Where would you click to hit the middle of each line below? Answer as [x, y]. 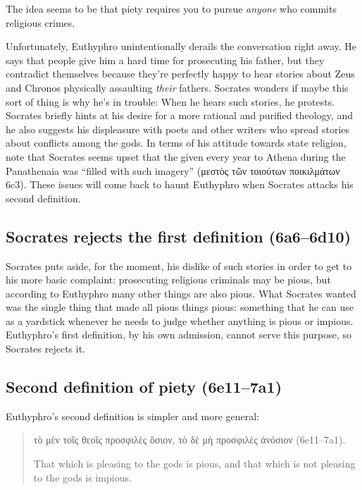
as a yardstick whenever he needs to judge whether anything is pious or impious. [180, 320]
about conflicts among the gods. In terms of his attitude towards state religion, [176, 143]
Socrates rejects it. [45, 349]
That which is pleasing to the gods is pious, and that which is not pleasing [194, 464]
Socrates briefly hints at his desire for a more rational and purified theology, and [179, 115]
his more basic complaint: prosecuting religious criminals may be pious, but [168, 280]
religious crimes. [40, 22]
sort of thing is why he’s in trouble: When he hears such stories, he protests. [170, 101]
